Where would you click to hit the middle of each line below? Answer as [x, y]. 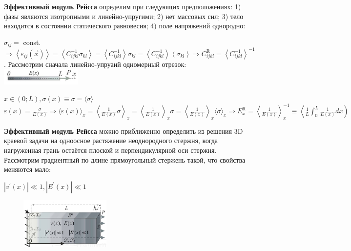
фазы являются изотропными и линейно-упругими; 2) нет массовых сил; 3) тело [124, 16]
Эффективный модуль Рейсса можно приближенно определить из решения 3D [124, 131]
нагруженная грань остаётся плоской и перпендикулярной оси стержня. [110, 150]
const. [32, 42]
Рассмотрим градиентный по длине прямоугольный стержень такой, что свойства [125, 159]
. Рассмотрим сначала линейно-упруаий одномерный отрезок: [95, 64]
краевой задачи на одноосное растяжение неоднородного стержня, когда [111, 140]
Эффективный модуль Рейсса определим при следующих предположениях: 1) [123, 6]
